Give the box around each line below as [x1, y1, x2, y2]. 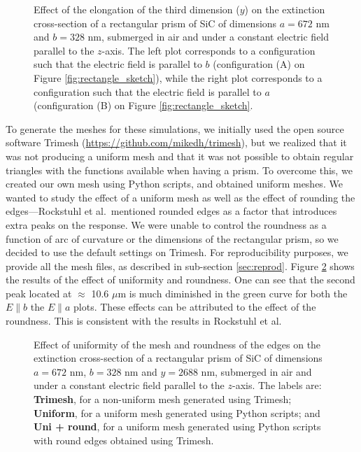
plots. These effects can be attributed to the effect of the [73, 299, 316, 314]
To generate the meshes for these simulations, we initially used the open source [6, 121, 344, 136]
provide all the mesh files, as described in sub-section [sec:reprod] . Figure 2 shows [6, 258, 355, 273]
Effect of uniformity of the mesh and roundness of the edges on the [34, 337, 321, 351]
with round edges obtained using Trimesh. [34, 432, 214, 447]
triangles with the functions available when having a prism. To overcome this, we [6, 162, 353, 177]
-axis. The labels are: [232, 378, 322, 393]
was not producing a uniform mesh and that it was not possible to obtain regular [6, 148, 354, 163]
